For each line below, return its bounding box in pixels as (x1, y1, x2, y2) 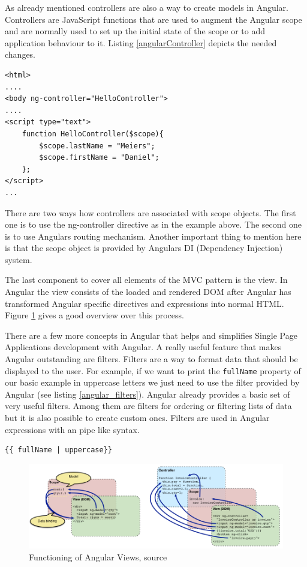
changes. (5, 48, 36, 61)
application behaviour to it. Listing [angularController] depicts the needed (5, 36, 277, 49)
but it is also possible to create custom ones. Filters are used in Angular (5, 411, 270, 424)
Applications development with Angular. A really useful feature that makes (5, 341, 282, 353)
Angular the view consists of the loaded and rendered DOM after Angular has (5, 285, 291, 298)
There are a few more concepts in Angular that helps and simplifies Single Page (5, 329, 297, 341)
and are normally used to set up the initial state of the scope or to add (5, 25, 266, 37)
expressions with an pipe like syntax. (5, 423, 140, 435)
